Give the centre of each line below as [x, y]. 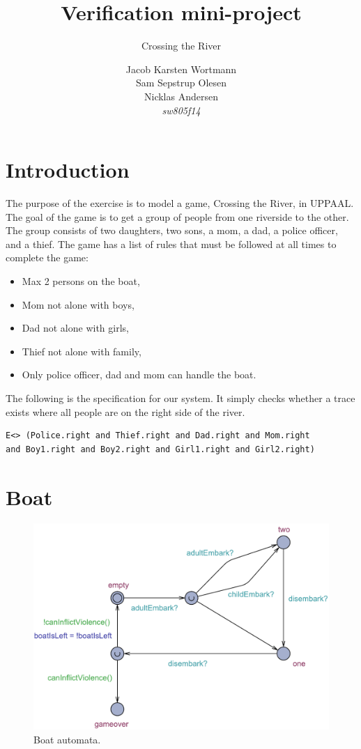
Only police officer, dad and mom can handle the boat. [139, 374]
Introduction [68, 170]
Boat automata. [67, 739]
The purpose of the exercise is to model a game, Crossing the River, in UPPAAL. [180, 203]
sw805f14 [181, 110]
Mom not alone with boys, [78, 304]
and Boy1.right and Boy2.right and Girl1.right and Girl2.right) [160, 449]
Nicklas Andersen [181, 96]
